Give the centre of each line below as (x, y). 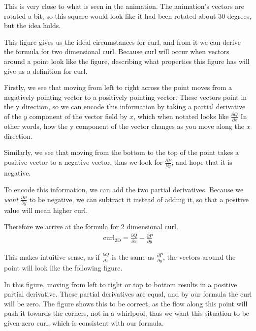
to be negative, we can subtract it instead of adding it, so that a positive (139, 199)
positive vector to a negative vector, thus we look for (83, 162)
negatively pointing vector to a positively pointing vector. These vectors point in (126, 97)
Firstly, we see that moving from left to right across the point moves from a (118, 87)
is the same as (133, 256)
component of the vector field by (78, 116)
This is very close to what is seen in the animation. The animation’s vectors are (124, 6)
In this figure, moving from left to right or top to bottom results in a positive (121, 284)
